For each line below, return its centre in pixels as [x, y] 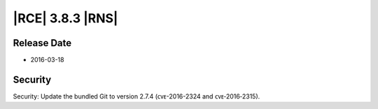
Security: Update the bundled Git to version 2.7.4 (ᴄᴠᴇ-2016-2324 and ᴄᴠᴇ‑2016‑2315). [136, 96]
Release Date [42, 43]
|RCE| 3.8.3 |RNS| [65, 18]
